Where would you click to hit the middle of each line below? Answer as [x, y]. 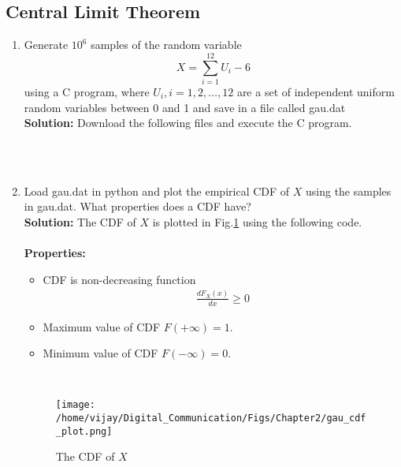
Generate [46, 45]
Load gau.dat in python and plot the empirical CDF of [157, 191]
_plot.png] [84, 431]
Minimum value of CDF [100, 353]
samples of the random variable [166, 45]
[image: [75, 405]
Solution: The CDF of [80, 222]
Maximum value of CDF [102, 326]
